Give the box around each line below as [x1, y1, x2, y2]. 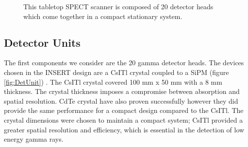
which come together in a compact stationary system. [23, 11, 182, 21]
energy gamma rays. [4, 134, 64, 144]
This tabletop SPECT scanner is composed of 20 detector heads [23, 1, 214, 11]
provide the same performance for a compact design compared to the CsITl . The [4, 105, 244, 115]
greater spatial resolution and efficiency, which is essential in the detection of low [4, 124, 245, 134]
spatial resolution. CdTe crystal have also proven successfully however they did [4, 95, 238, 106]
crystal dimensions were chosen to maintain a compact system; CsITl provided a [4, 114, 243, 125]
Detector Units [4, 35, 81, 50]
